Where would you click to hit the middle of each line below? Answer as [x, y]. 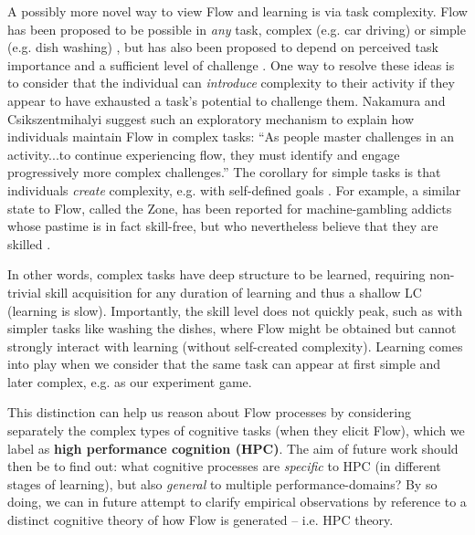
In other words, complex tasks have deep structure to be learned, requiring [216, 274]
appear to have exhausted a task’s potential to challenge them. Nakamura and [227, 100]
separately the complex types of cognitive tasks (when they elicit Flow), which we [236, 430]
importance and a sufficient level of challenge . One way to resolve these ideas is [231, 64]
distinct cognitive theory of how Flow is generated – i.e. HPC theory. [201, 520]
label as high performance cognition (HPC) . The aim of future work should [233, 448]
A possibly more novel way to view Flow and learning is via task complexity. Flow [237, 11]
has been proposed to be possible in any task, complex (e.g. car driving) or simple [237, 29]
